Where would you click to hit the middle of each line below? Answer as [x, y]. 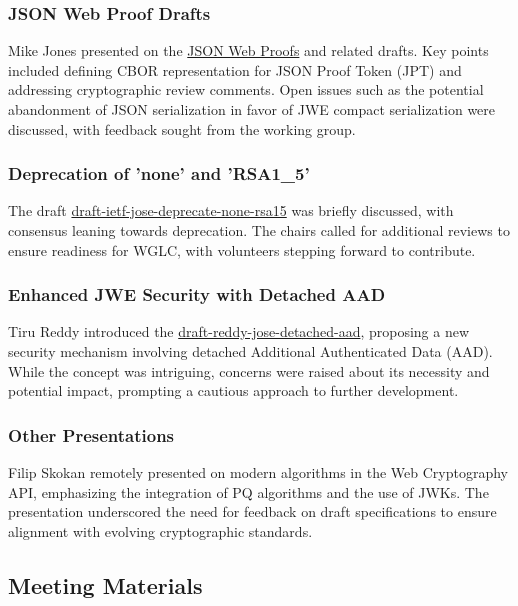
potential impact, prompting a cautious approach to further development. [233, 390]
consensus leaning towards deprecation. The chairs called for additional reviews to [259, 230]
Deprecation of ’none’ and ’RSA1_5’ [159, 173]
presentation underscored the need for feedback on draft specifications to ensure [252, 511]
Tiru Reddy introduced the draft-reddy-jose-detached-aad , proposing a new [239, 331]
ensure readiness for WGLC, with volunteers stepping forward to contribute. [242, 249]
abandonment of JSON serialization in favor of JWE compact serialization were [252, 109]
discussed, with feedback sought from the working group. [182, 128]
